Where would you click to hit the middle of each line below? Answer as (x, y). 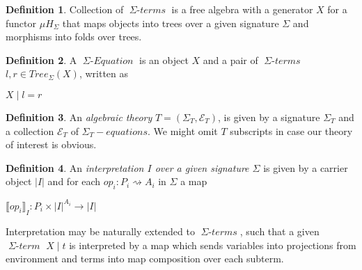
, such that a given (280, 231)
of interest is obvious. (51, 144)
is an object (164, 59)
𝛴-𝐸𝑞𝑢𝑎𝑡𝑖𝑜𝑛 (108, 61)
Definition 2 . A (41, 59)
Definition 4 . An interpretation (75, 167)
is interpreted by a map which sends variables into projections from (213, 245)
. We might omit (183, 130)
